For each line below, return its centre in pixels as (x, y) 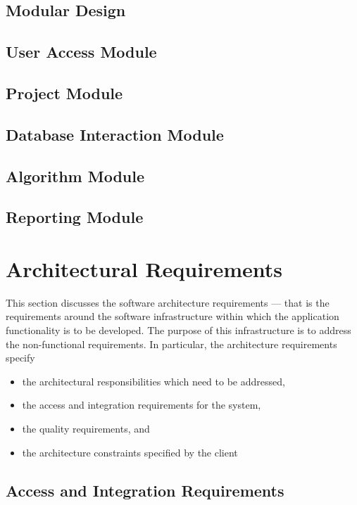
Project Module (64, 92)
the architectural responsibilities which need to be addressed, (154, 381)
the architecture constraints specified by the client (130, 452)
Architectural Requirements (144, 268)
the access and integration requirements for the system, (142, 405)
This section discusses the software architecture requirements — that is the (168, 302)
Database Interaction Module (115, 134)
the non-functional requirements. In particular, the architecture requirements (171, 344)
